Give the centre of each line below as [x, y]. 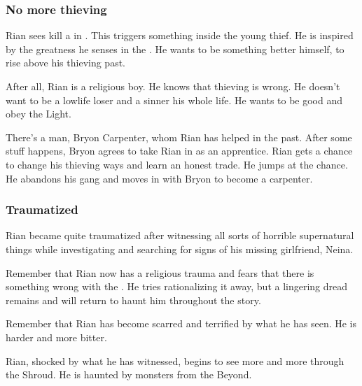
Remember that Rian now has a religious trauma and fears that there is [160, 272]
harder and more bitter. [56, 337]
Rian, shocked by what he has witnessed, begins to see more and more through [175, 360]
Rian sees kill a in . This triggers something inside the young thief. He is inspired [180, 35]
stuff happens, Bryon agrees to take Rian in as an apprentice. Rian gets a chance [179, 151]
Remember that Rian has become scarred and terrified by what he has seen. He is [181, 323]
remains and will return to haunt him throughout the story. [133, 300]
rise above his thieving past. [65, 63]
